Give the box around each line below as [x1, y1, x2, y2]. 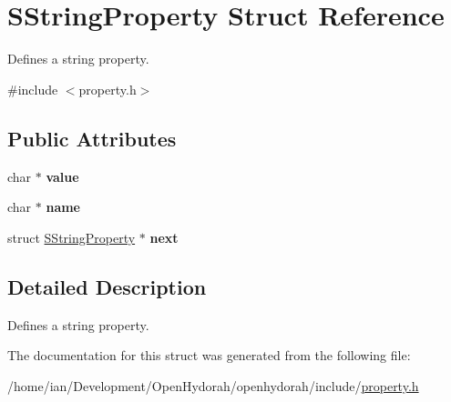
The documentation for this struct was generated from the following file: [7, 346, 411, 365]
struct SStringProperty [7, 227, 136, 246]
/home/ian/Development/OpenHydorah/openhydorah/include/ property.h [7, 376, 419, 395]
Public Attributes [7, 124, 177, 152]
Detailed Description [7, 272, 207, 300]
